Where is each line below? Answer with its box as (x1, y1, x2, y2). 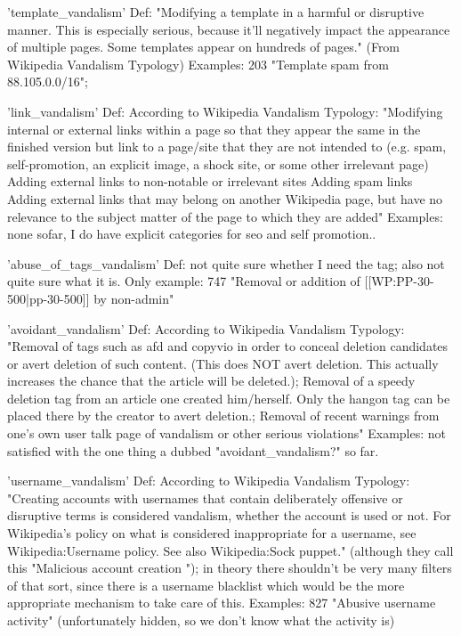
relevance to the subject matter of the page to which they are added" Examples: (7, 207, 443, 225)
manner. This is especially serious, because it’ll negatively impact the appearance (7, 20, 450, 38)
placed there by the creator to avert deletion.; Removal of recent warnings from (7, 406, 440, 425)
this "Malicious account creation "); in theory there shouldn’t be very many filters (7, 559, 452, 577)
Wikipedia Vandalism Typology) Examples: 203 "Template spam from (7, 54, 389, 73)
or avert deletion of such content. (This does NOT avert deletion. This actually (7, 354, 439, 372)
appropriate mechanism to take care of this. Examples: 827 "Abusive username (7, 593, 436, 612)
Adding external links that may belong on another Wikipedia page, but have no (7, 189, 443, 208)
